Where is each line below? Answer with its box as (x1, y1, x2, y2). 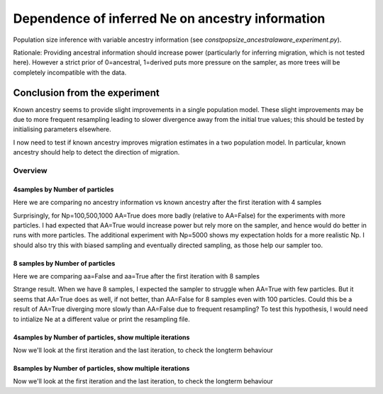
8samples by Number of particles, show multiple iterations (13, 364, 190, 373)
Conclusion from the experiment (13, 86, 160, 98)
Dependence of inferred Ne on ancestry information (13, 11, 326, 26)
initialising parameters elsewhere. (13, 125, 111, 134)
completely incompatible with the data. (13, 68, 127, 77)
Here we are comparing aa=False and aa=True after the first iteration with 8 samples (13, 272, 260, 281)
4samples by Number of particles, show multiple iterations (13, 333, 190, 342)
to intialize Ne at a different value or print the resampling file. (13, 315, 191, 323)
